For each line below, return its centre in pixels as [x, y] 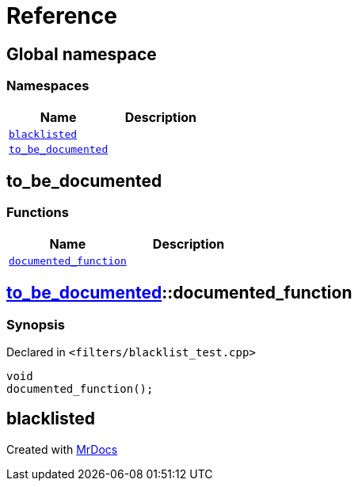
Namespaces [48, 86]
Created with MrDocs [62, 449]
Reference [62, 16]
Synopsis [36, 324]
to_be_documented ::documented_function [179, 293]
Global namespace [82, 54]
